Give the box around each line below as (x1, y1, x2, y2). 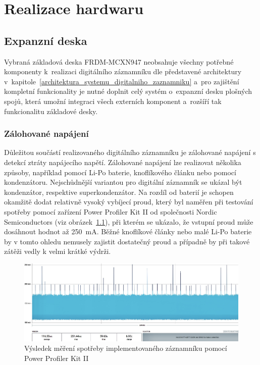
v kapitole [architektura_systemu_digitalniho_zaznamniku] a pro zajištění (4, 76, 239, 86)
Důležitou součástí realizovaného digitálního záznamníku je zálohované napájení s (4, 147, 256, 158)
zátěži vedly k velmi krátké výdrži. (4, 246, 111, 256)
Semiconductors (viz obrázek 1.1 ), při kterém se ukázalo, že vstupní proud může (4, 216, 253, 227)
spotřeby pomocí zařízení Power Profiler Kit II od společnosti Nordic (4, 206, 217, 217)
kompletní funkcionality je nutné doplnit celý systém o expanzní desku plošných (4, 86, 252, 96)
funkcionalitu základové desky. (4, 106, 98, 116)
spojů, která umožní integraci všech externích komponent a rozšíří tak (4, 95, 222, 106)
